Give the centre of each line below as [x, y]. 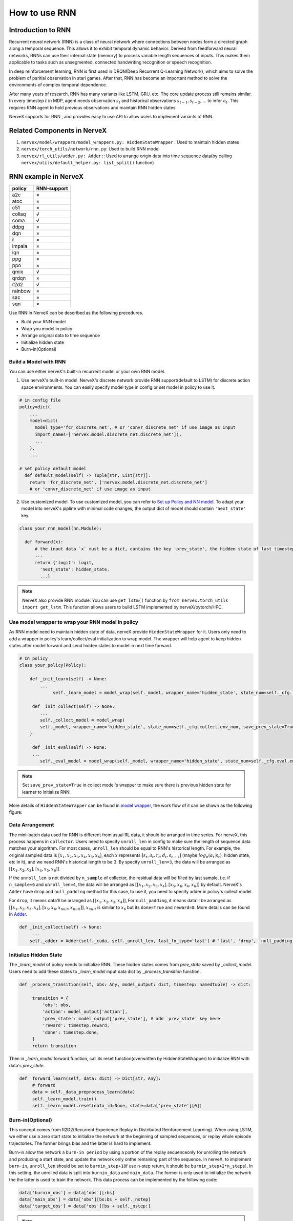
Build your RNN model [43, 322]
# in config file [40, 400]
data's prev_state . [27, 1065]
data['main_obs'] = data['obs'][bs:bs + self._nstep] [85, 1200]
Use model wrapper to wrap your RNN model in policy [74, 622]
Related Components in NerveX [58, 130]
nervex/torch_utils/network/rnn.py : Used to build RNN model [90, 149]
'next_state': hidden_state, [75, 569]
